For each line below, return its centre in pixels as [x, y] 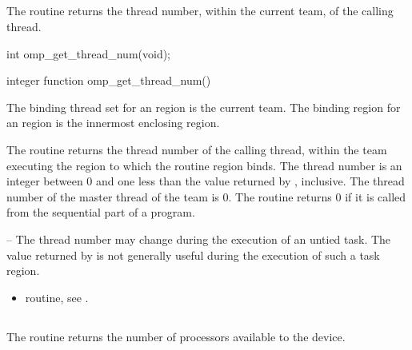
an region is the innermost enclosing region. [113, 123]
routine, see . [57, 297]
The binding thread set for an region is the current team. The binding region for [204, 107]
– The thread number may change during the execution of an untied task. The [199, 239]
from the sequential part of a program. [101, 212]
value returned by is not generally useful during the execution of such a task [193, 255]
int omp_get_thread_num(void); [89, 53]
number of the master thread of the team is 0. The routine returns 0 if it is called [206, 196]
